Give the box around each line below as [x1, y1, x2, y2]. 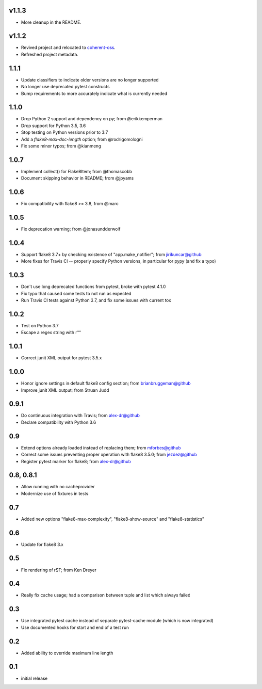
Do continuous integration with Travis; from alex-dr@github [21, 413, 140, 418]
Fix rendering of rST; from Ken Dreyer [21, 567, 97, 573]
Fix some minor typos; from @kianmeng [21, 143, 101, 149]
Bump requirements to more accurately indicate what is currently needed [21, 90, 167, 96]
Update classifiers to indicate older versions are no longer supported [21, 77, 159, 82]
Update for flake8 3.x [21, 541, 64, 547]
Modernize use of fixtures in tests [21, 490, 89, 497]
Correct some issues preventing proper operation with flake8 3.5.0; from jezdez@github [21, 451, 197, 458]
